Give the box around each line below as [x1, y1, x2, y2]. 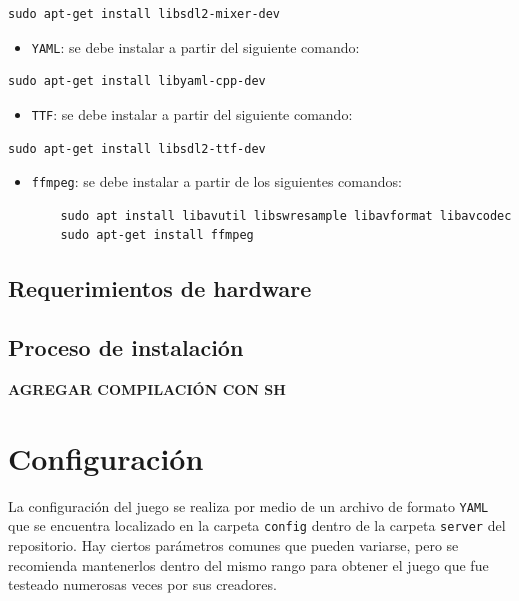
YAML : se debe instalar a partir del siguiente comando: [31, 36, 360, 57]
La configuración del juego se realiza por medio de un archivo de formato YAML [8, 495, 489, 516]
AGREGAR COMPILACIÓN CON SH [8, 378, 286, 399]
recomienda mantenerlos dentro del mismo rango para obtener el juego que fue [8, 554, 489, 575]
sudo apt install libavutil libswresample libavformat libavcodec [60, 208, 512, 223]
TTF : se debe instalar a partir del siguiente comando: [31, 103, 353, 124]
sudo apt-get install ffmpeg [60, 228, 254, 243]
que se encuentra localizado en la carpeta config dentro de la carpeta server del [8, 515, 506, 536]
